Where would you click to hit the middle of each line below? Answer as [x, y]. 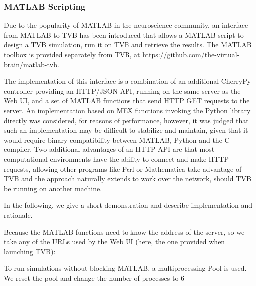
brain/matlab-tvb [31, 64]
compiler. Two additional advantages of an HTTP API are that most [109, 149]
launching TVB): [30, 251]
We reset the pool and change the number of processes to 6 [94, 277]
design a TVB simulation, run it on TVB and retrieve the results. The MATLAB [128, 45]
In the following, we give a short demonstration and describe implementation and [128, 205]
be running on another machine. [53, 188]
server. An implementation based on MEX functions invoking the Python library [127, 110]
